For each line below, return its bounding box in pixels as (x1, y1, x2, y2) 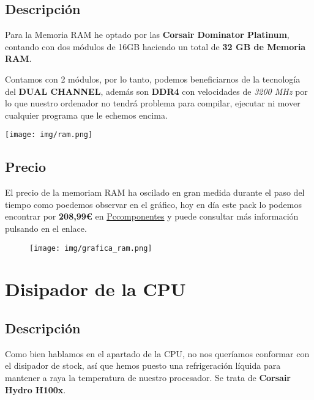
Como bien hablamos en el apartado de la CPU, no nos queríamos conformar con (5, 347, 310, 360)
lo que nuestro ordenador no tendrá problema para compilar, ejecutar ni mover (5, 97, 301, 109)
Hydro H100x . (5, 383, 66, 396)
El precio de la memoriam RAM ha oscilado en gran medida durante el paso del (5, 186, 305, 199)
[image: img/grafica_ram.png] (29, 243, 152, 253)
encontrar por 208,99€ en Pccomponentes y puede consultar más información (5, 210, 299, 223)
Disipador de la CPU (5, 276, 186, 302)
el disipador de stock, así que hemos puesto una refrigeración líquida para (5, 359, 281, 372)
